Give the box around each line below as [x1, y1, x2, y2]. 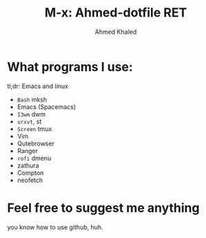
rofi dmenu [17, 154, 52, 162]
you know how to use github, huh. [7, 223, 103, 231]
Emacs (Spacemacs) [17, 102, 76, 111]
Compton [17, 168, 44, 177]
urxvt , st [17, 117, 42, 126]
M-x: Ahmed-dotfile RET [44, 5, 187, 21]
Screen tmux [17, 124, 52, 132]
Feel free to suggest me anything [7, 200, 200, 215]
